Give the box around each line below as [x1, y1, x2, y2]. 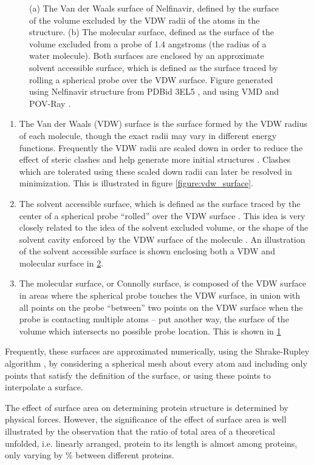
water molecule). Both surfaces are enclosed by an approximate [29, 49, 264, 62]
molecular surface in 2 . [19, 256, 104, 269]
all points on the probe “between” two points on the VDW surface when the [19, 300, 303, 313]
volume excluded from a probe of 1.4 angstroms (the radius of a [29, 37, 267, 50]
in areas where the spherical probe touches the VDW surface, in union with [19, 289, 301, 302]
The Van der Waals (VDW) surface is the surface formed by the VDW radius [19, 117, 308, 130]
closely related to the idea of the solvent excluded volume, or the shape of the [19, 221, 309, 234]
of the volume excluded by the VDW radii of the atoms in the [29, 13, 260, 26]
